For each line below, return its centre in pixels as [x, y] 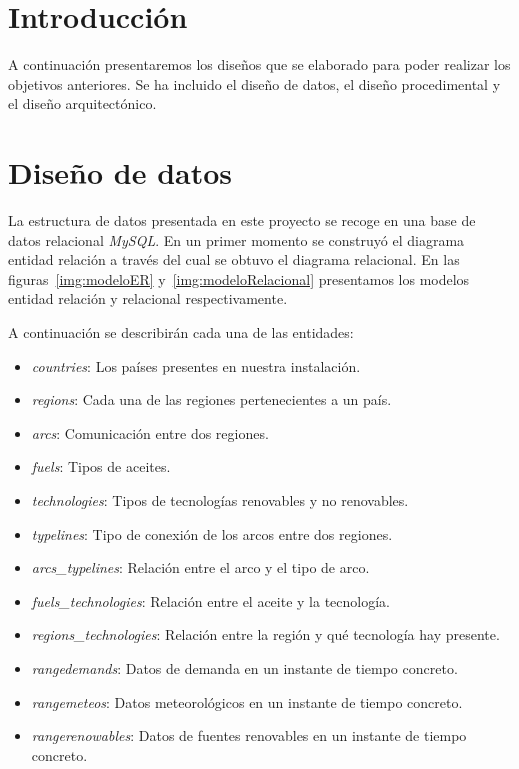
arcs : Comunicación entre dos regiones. [150, 432]
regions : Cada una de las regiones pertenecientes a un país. [211, 399]
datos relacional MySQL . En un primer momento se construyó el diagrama [236, 239]
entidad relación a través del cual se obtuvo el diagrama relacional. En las [234, 259]
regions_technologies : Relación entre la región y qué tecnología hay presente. [265, 634]
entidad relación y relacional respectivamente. [148, 298]
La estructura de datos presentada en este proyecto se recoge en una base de [242, 220]
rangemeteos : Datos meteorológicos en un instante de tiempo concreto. [247, 701]
